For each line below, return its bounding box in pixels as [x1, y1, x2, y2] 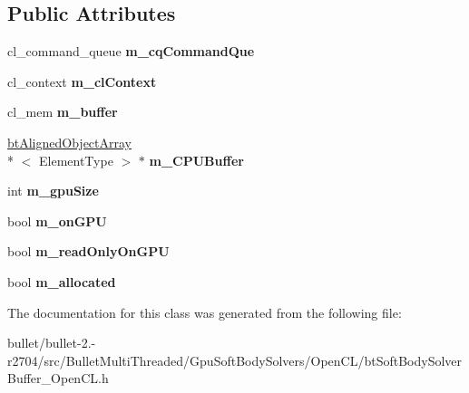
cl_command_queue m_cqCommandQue [7, 42, 255, 61]
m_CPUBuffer [149, 150, 244, 169]
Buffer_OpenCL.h [7, 369, 109, 388]
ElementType [38, 150, 113, 169]
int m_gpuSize [7, 181, 99, 200]
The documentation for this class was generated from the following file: [7, 302, 402, 321]
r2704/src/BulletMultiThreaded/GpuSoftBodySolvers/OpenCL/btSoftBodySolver [7, 350, 463, 369]
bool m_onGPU [7, 211, 107, 230]
